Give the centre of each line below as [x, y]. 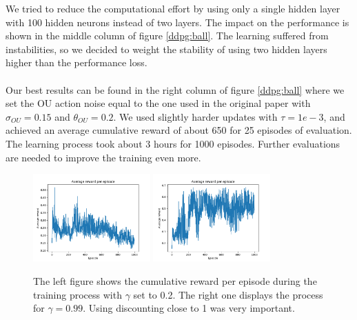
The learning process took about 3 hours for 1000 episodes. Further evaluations [173, 143]
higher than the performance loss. [76, 62]
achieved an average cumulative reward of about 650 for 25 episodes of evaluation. [179, 130]
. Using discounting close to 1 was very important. [189, 308]
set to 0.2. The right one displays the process [228, 294]
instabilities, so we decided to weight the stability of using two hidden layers [166, 49]
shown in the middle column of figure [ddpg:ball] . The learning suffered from [167, 36]
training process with [78, 294]
